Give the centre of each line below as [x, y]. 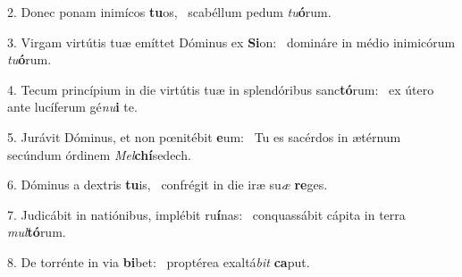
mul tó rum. [37, 232]
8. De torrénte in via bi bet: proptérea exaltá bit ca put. [159, 261]
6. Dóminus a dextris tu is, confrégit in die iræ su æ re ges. [168, 185]
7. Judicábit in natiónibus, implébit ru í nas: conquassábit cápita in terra [206, 214]
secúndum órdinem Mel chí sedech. [99, 154]
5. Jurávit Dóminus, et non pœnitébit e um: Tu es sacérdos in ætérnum [204, 136]
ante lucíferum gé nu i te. [72, 107]
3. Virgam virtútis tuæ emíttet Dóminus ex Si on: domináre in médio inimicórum [231, 42]
